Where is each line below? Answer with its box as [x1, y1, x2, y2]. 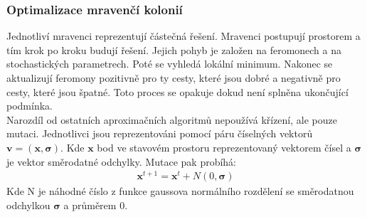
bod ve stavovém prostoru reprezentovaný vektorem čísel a [97, 139, 351, 154]
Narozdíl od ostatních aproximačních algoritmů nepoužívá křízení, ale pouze [6, 112, 337, 127]
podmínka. [6, 98, 53, 113]
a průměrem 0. [63, 197, 128, 212]
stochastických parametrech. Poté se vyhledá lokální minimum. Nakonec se [6, 56, 333, 71]
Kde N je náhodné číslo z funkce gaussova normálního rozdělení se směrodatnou [6, 184, 354, 199]
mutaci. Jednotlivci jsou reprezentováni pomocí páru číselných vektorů [6, 126, 313, 141]
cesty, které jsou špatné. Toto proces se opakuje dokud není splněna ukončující [6, 84, 349, 99]
